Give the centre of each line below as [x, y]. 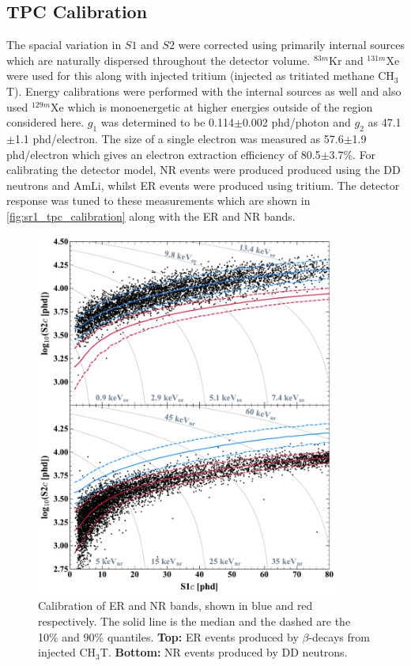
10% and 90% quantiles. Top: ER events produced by [168, 636]
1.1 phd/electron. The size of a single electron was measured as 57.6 [179, 138]
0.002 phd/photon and [296, 122]
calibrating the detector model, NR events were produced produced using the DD [204, 170]
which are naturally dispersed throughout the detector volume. [158, 60]
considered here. [45, 122]
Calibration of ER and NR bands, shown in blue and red [175, 605]
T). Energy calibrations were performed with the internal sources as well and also [204, 91]
